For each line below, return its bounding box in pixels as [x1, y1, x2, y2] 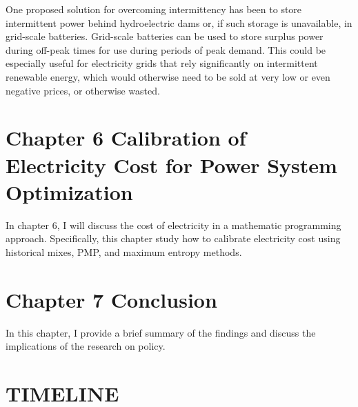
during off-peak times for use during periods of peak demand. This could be [6, 42, 326, 57]
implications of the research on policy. [6, 339, 166, 353]
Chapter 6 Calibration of [6, 123, 246, 152]
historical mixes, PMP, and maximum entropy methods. [6, 244, 242, 259]
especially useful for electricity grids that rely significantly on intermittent [6, 56, 318, 70]
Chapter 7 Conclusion [6, 285, 217, 313]
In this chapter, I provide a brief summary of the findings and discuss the [6, 325, 316, 339]
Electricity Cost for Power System [6, 150, 337, 179]
